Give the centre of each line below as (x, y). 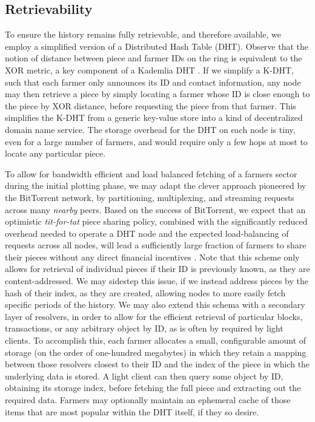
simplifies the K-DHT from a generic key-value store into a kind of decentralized (154, 117)
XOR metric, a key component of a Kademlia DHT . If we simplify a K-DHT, (150, 70)
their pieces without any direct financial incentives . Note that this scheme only (152, 257)
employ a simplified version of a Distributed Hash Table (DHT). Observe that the (157, 46)
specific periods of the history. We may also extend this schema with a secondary (155, 305)
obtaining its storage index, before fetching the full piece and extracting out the (153, 388)
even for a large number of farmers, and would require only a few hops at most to (156, 141)
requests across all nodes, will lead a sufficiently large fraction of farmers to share (156, 245)
